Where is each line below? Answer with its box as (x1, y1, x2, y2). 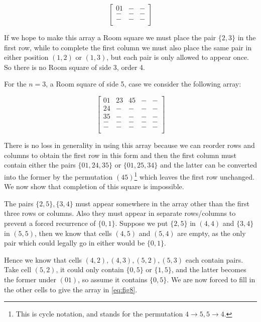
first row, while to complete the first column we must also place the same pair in (4, 42, 252, 52)
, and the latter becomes (171, 264, 246, 275)
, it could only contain (56, 264, 124, 275)
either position (4, 52, 49, 62)
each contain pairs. (185, 254, 243, 265)
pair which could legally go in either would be (4, 237, 145, 248)
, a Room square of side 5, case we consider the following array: (46, 78, 241, 89)
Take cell (4, 264, 32, 275)
